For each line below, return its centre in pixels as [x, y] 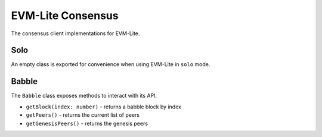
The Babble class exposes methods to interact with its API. [84, 96]
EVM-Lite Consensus [65, 15]
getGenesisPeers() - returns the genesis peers [87, 123]
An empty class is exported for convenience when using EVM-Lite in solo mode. [111, 64]
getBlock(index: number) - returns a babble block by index [104, 107]
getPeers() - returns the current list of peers [83, 115]
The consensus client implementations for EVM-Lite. [75, 33]
